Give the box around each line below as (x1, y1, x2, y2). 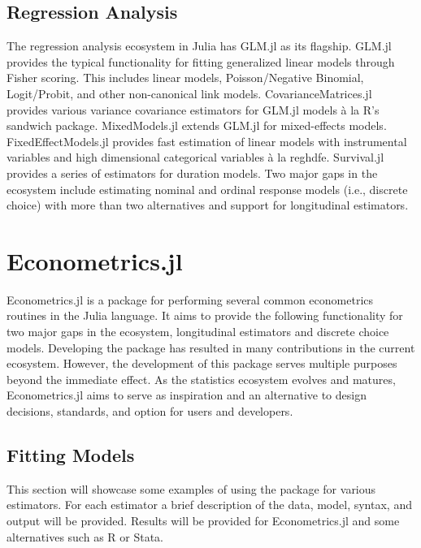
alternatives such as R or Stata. (7, 528, 163, 545)
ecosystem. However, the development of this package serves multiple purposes (7, 355, 397, 372)
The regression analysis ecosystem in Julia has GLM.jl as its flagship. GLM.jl (7, 37, 392, 54)
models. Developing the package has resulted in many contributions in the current (7, 339, 415, 356)
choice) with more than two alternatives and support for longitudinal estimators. (7, 196, 409, 214)
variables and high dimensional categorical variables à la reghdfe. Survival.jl (7, 149, 384, 166)
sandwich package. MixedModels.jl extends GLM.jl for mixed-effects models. (7, 117, 387, 134)
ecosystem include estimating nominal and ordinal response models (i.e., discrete (7, 180, 408, 197)
